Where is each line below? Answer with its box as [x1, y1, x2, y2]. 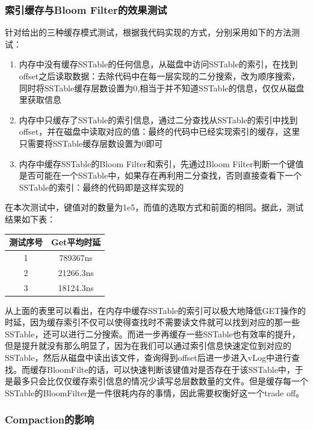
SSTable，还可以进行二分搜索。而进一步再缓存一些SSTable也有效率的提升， [5, 327, 300, 340]
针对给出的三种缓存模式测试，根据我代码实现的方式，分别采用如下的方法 [5, 26, 291, 38]
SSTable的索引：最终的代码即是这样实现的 [19, 180, 184, 193]
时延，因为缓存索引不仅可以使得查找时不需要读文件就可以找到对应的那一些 [5, 316, 300, 328]
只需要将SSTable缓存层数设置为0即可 [19, 137, 163, 149]
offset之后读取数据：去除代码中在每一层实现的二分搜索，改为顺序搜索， [19, 70, 300, 82]
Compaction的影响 [5, 412, 95, 427]
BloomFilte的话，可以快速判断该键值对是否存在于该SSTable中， [46, 363, 295, 375]
